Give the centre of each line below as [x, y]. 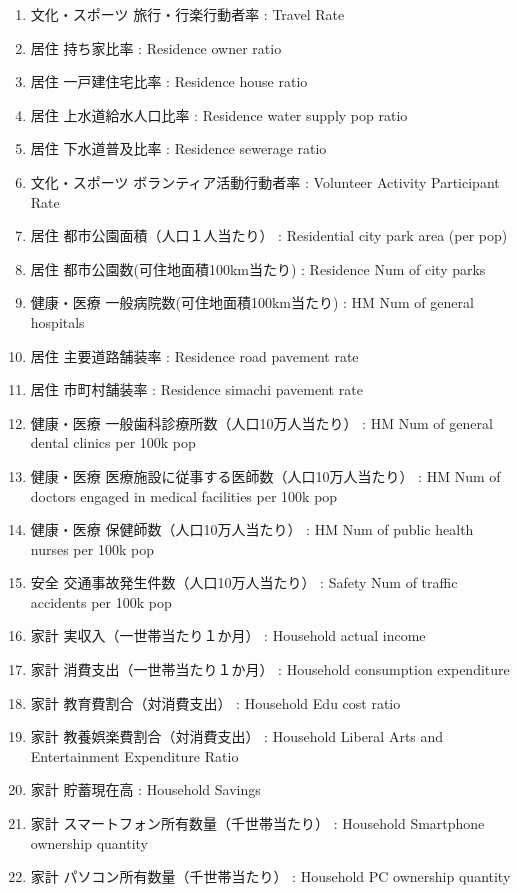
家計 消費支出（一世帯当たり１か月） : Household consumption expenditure [270, 669]
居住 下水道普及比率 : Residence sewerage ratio [178, 148]
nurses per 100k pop [92, 548]
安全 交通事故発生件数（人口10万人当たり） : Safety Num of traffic [244, 582]
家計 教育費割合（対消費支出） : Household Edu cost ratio [215, 702]
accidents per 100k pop [101, 601]
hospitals [57, 321]
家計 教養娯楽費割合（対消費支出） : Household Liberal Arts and [237, 736]
